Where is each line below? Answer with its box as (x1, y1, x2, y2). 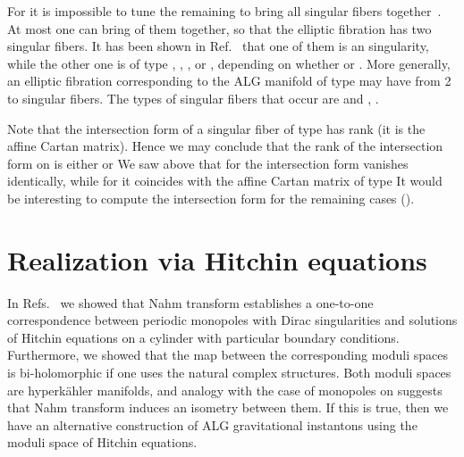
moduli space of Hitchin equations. (7, 433, 198, 452)
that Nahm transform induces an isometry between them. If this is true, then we (7, 398, 449, 417)
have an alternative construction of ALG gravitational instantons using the (7, 415, 418, 434)
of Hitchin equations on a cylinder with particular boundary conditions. (7, 328, 400, 346)
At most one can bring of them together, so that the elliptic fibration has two (7, 19, 432, 37)
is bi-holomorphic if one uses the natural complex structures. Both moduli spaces (7, 363, 451, 382)
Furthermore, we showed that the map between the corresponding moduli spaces (7, 345, 449, 364)
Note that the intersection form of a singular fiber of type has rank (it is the (7, 119, 426, 137)
